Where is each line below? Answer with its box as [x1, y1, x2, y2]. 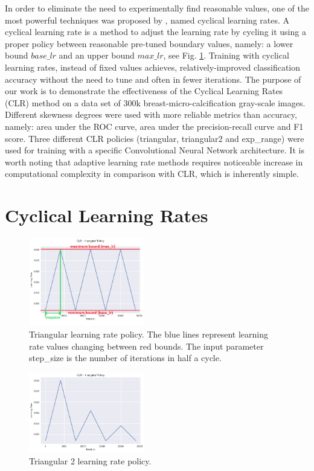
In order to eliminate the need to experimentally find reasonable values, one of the [5, 2, 309, 14]
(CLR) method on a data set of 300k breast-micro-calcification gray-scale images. [5, 96, 306, 109]
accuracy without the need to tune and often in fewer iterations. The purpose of [5, 72, 301, 85]
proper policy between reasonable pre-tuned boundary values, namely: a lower [5, 37, 293, 50]
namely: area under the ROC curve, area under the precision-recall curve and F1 [5, 120, 304, 132]
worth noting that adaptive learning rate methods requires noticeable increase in [5, 155, 303, 168]
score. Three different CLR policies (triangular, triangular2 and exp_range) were [5, 132, 304, 144]
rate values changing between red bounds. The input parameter [29, 339, 264, 352]
